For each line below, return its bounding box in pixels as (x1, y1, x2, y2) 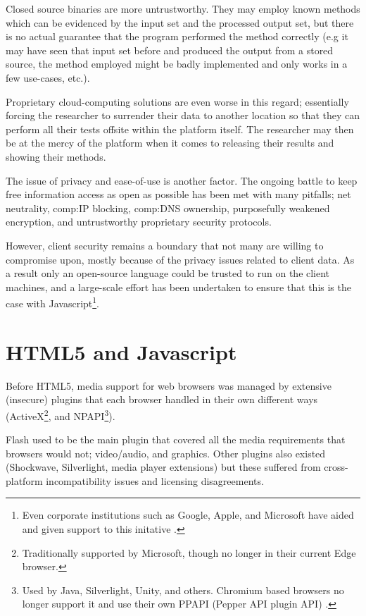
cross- (324, 460, 348, 474)
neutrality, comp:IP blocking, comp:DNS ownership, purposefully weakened (6, 200, 330, 215)
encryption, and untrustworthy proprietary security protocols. (6, 214, 272, 229)
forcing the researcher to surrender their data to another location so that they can (6, 108, 360, 123)
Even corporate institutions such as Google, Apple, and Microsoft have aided (22, 507, 354, 522)
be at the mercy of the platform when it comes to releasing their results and (6, 135, 334, 150)
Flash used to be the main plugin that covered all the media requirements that (6, 432, 346, 447)
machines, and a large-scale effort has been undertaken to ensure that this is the (6, 279, 351, 294)
